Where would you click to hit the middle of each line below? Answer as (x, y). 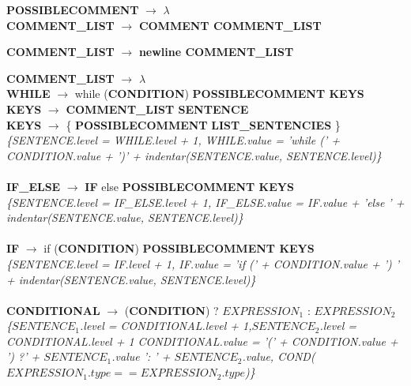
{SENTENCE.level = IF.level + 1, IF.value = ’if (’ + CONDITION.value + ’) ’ (203, 263)
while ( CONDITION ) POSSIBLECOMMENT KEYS (219, 94)
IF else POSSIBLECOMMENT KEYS (189, 186)
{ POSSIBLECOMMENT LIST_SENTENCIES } (203, 124)
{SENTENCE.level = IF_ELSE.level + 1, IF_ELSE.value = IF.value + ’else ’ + (205, 202)
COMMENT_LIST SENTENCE (157, 109)
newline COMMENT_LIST (216, 52)
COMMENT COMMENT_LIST (230, 25)
